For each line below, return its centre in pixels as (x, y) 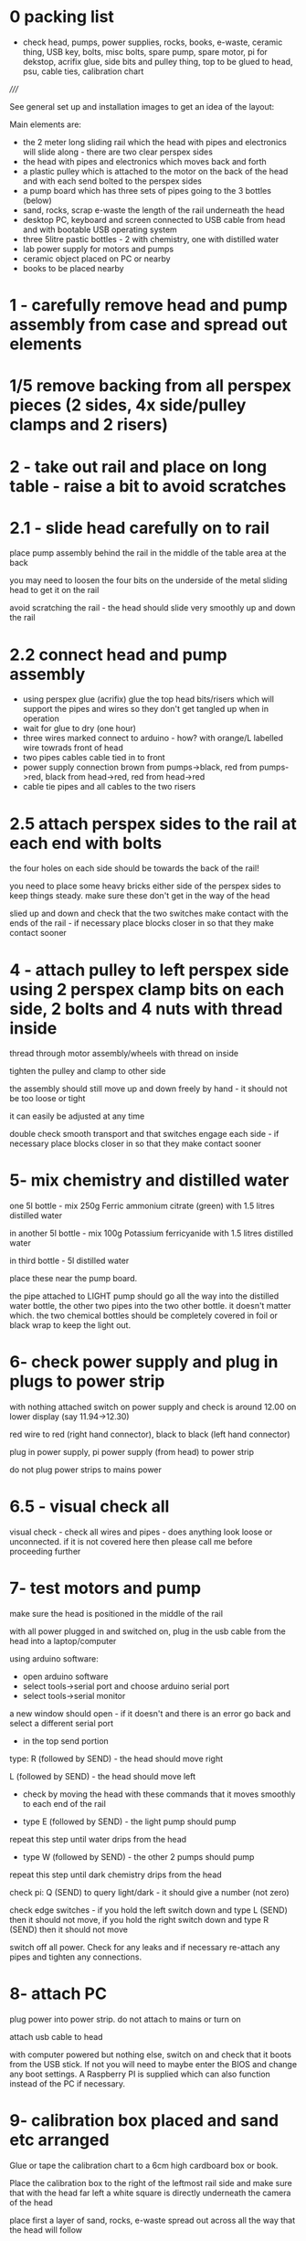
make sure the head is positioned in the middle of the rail (116, 1614)
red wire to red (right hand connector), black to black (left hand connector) (150, 1434)
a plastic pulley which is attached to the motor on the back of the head (155, 171)
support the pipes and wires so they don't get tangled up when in (146, 709)
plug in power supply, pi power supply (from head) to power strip (132, 1452)
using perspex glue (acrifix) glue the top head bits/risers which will (148, 699)
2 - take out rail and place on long (138, 467)
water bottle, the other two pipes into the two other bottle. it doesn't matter (150, 1306)
